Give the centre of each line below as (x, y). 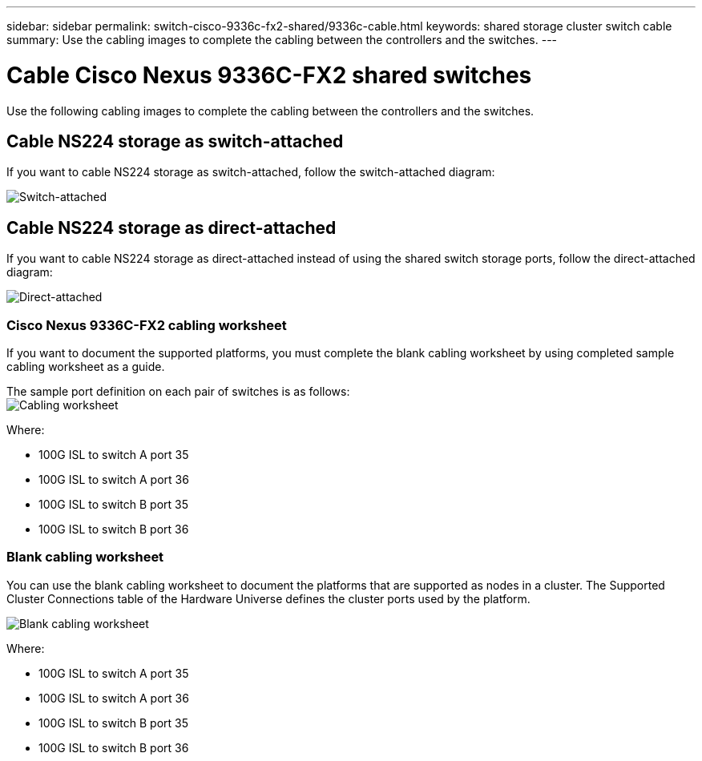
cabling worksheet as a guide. (86, 366)
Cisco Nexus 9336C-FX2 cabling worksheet (147, 325)
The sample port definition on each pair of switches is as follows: (178, 391)
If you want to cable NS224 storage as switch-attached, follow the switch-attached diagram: (251, 172)
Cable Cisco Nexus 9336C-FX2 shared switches (269, 75)
